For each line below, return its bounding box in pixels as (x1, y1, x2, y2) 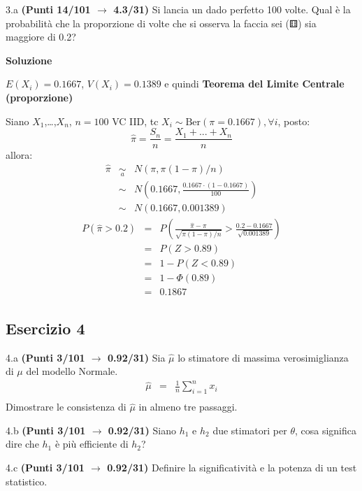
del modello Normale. (26, 364, 118, 378)
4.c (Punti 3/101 (6, 460, 85, 475)
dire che (6, 436, 39, 451)
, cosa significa (294, 422, 357, 437)
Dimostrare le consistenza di (6, 399, 126, 414)
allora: (6, 148, 33, 162)
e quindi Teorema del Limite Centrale (164, 76, 345, 91)
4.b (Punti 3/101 (6, 422, 86, 437)
